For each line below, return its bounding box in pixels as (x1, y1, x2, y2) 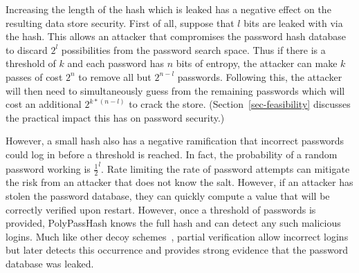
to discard (6, 42, 48, 57)
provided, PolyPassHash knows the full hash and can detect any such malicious (6, 216, 341, 230)
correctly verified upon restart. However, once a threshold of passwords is (6, 202, 316, 216)
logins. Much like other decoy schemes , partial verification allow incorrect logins (6, 229, 349, 243)
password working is (6, 161, 91, 176)
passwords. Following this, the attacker (177, 69, 342, 84)
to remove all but (78, 69, 151, 84)
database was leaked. (6, 256, 94, 270)
